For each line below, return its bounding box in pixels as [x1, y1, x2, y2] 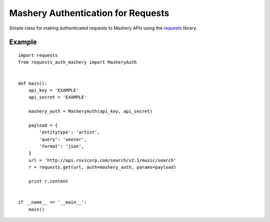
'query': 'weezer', [39, 136, 87, 142]
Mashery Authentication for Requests [9, 7, 169, 18]
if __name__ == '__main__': [18, 199, 87, 205]
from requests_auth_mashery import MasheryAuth [18, 59, 137, 65]
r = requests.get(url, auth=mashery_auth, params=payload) [28, 164, 176, 170]
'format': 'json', [39, 143, 84, 149]
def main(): [18, 80, 47, 86]
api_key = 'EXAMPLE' [28, 87, 79, 93]
